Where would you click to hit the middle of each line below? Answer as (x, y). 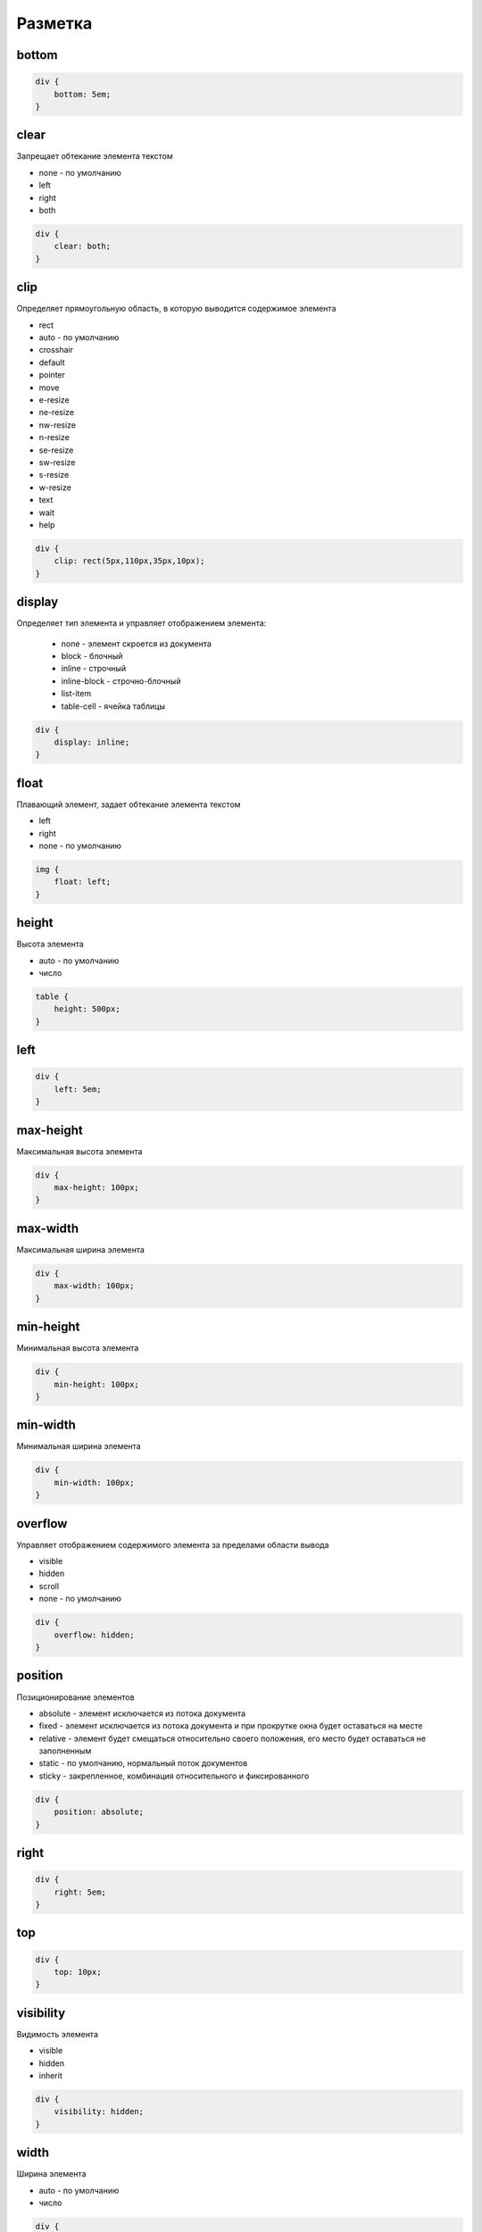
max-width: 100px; (94, 1286)
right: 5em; (80, 1892)
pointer (52, 375)
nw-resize (57, 425)
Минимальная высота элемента (78, 1348)
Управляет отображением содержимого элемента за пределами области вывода (173, 1545)
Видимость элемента (57, 2034)
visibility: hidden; (99, 2112)
